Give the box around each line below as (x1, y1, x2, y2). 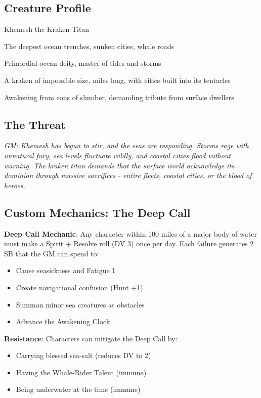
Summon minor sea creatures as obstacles (16, 299, 145, 309)
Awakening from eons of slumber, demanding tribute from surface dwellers (4, 92, 234, 102)
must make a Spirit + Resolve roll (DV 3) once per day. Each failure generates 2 (4, 238, 254, 249)
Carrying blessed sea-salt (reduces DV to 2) (16, 350, 151, 361)
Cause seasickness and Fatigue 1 (16, 265, 116, 276)
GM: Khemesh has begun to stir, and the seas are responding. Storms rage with (4, 140, 249, 151)
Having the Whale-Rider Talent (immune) (16, 367, 147, 377)
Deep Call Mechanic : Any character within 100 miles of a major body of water (4, 228, 257, 239)
